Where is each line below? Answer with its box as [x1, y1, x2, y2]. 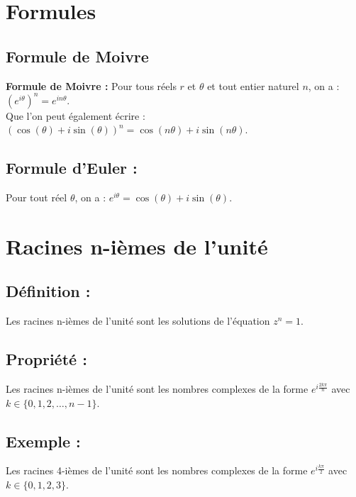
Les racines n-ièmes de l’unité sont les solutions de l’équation [6, 313, 270, 328]
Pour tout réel [6, 190, 67, 205]
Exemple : [6, 430, 81, 452]
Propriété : [6, 348, 87, 370]
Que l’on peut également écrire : [6, 108, 145, 123]
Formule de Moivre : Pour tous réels [6, 78, 177, 93]
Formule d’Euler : [6, 157, 138, 179]
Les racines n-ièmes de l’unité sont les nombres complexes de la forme [6, 381, 308, 396]
